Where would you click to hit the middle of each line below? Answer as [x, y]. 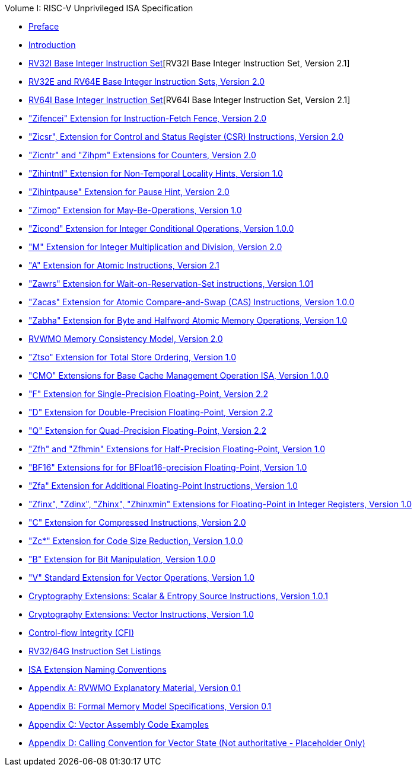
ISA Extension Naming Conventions [98, 669]
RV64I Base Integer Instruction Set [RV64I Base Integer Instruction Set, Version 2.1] [190, 100]
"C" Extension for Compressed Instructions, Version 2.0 [137, 522]
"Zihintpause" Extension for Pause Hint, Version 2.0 [129, 192]
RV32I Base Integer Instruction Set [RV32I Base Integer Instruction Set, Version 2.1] [189, 63]
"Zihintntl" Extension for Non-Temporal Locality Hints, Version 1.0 [156, 173]
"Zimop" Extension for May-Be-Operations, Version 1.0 [135, 210]
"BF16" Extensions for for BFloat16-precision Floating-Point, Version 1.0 [168, 467]
